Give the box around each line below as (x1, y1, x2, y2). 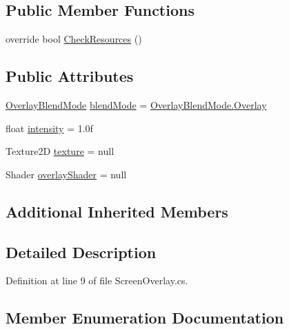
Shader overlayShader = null (6, 167, 127, 181)
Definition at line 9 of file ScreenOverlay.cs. (6, 273, 188, 288)
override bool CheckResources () (6, 32, 142, 46)
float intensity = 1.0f (6, 120, 93, 135)
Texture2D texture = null (6, 144, 114, 158)
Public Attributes (6, 65, 134, 87)
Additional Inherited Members (6, 200, 228, 222)
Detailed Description (6, 241, 157, 262)
